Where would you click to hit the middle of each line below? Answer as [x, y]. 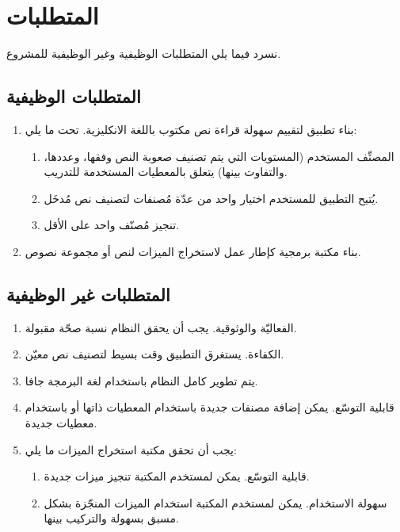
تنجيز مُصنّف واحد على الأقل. [112, 225]
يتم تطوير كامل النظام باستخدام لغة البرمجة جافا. [141, 380]
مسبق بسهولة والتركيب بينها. [111, 518]
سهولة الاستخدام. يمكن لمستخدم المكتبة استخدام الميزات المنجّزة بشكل [215, 502]
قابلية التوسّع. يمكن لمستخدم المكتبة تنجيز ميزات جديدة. [177, 476]
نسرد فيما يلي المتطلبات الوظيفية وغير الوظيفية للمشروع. [144, 54]
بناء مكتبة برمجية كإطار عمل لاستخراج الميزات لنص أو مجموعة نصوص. [193, 251]
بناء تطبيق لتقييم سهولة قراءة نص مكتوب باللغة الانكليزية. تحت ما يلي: [191, 129]
